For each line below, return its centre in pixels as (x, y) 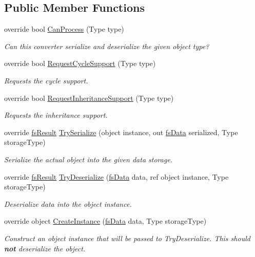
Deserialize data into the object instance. (68, 204)
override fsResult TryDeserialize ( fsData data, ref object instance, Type (116, 176)
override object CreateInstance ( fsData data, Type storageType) (105, 221)
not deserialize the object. (45, 248)
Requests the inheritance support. (56, 115)
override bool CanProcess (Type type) (64, 29)
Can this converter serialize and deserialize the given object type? (107, 46)
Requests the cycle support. (46, 80)
